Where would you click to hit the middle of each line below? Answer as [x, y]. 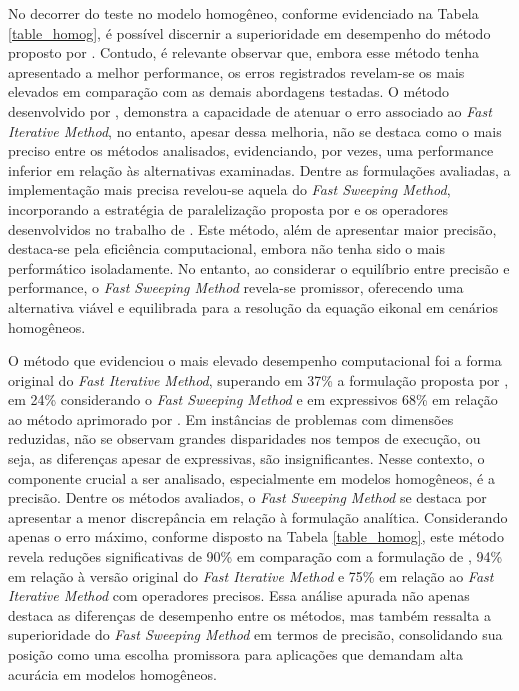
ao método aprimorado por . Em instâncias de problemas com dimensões [231, 418]
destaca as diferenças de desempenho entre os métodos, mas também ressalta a [249, 614]
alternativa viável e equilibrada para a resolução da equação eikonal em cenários [253, 306]
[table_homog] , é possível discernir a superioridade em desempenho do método [249, 32]
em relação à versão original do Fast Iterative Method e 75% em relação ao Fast [251, 575]
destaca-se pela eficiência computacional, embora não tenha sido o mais [227, 248]
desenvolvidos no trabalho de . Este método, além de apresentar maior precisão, [252, 228]
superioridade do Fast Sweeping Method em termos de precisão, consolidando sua [255, 634]
